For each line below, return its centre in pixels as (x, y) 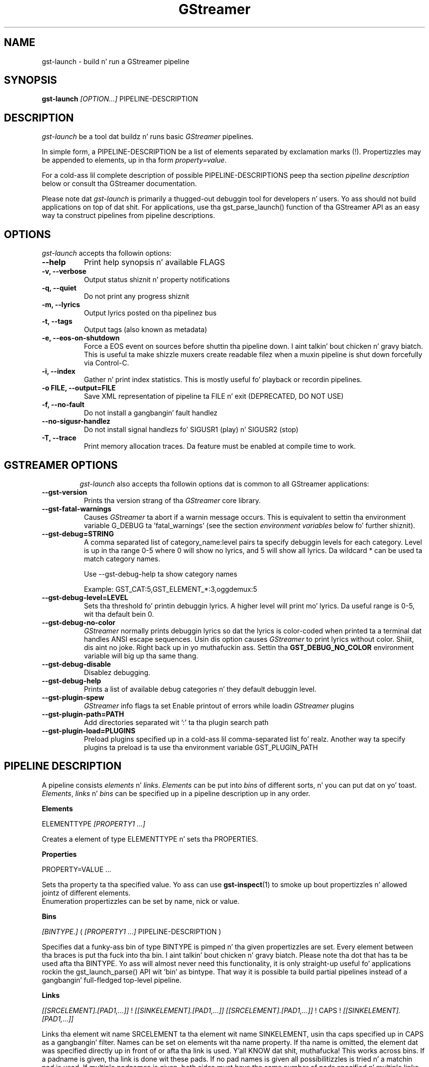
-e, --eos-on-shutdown (81, 338)
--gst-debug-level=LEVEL (85, 597)
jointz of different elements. (86, 893)
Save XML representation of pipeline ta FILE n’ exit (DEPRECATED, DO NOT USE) (214, 396)
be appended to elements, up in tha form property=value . (134, 160)
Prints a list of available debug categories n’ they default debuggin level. (200, 689)
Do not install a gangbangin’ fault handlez (151, 413)
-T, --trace (59, 438)
